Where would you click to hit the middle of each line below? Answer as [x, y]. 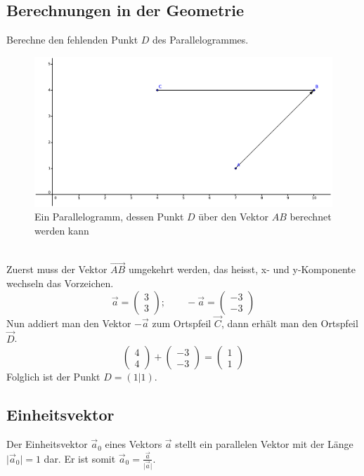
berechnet [311, 217]
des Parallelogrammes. [201, 40]
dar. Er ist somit [80, 458]
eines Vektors [134, 444]
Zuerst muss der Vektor [57, 269]
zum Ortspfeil [182, 323]
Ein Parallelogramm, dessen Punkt [109, 217]
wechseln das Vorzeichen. [60, 283]
